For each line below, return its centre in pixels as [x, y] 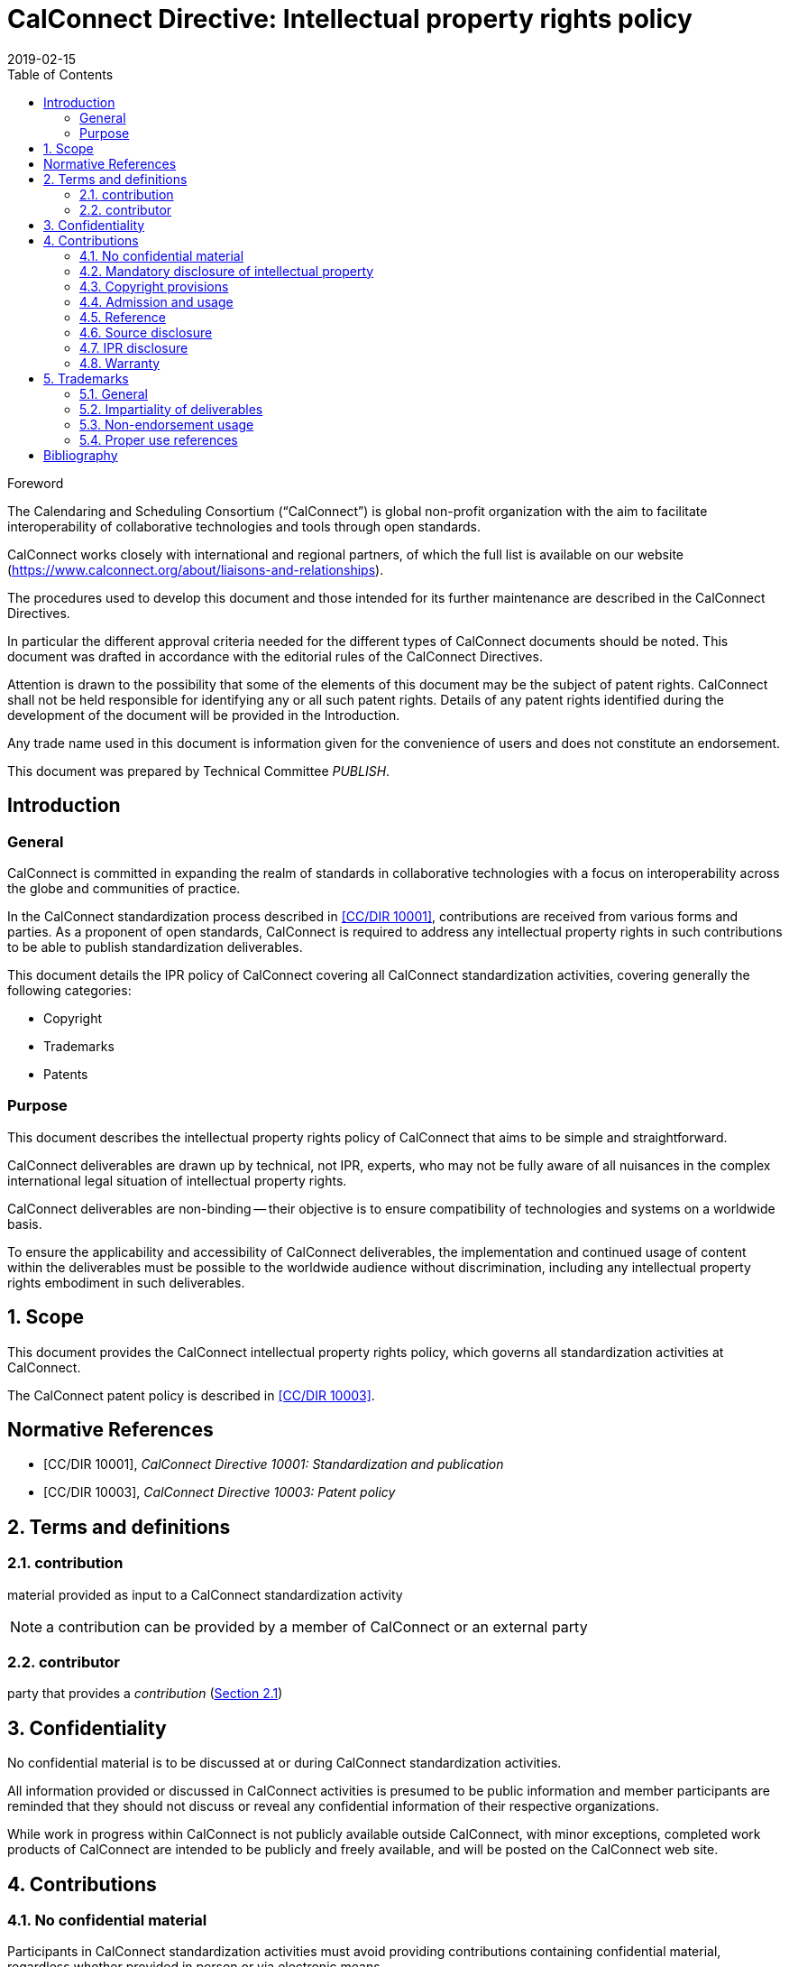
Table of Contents [60, 74]
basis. [25, 1224]
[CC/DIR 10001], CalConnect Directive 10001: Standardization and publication [274, 1464]
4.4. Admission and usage [156, 301]
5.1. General [114, 393]
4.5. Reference [123, 317]
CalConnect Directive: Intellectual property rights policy [350, 19]
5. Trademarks [86, 378]
